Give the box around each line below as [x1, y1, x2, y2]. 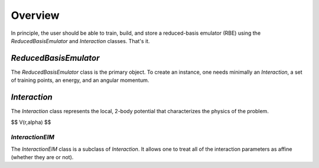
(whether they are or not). [11, 154, 74, 161]
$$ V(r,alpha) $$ [11, 118, 51, 126]
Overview [11, 9, 60, 22]
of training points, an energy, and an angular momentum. [11, 77, 149, 84]
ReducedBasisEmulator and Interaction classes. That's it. [11, 37, 150, 44]
